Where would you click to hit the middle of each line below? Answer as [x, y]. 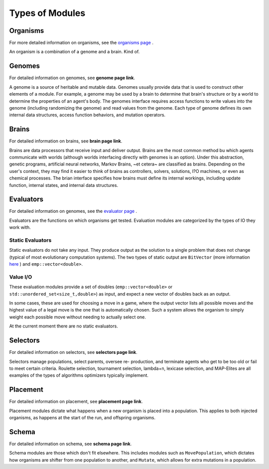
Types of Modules [47, 13]
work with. [20, 227]
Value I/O [21, 277]
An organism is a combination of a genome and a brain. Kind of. [74, 52]
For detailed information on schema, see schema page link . [70, 444]
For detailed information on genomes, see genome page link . [72, 78]
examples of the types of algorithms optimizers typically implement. [79, 375]
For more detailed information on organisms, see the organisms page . [81, 43]
